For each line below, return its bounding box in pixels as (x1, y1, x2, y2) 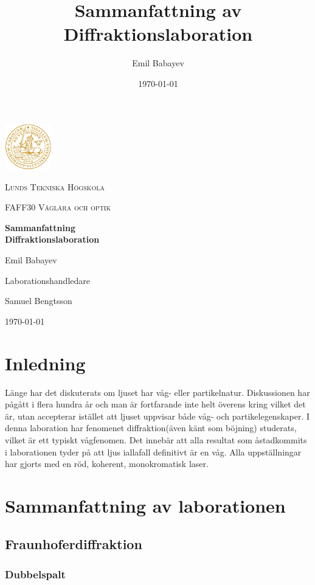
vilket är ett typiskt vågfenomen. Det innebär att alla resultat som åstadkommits (5, 433, 307, 446)
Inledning (5, 350, 86, 375)
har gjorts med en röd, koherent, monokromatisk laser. (5, 457, 209, 470)
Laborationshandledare (5, 274, 90, 286)
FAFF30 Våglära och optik (5, 201, 111, 213)
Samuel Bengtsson (5, 294, 72, 307)
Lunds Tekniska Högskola (5, 180, 105, 193)
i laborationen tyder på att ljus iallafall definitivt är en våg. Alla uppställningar (5, 445, 302, 458)
